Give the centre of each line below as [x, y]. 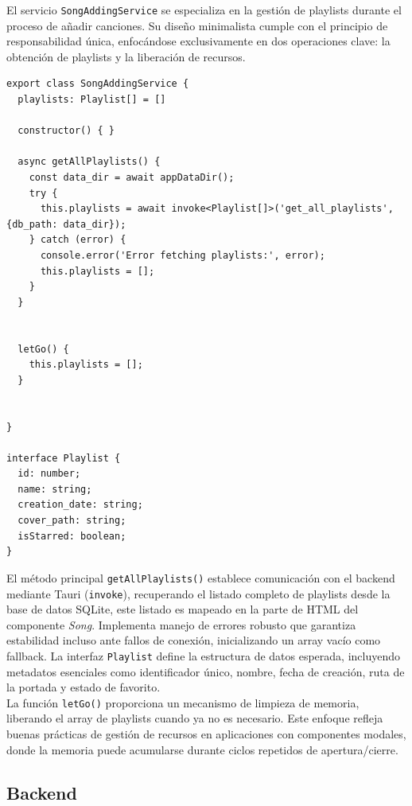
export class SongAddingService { [98, 84]
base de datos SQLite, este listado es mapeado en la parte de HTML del [183, 609]
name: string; [55, 489]
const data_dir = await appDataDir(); [132, 177]
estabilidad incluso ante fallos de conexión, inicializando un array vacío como [194, 640]
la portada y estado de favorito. [84, 687]
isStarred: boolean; [72, 536]
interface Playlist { [64, 458]
